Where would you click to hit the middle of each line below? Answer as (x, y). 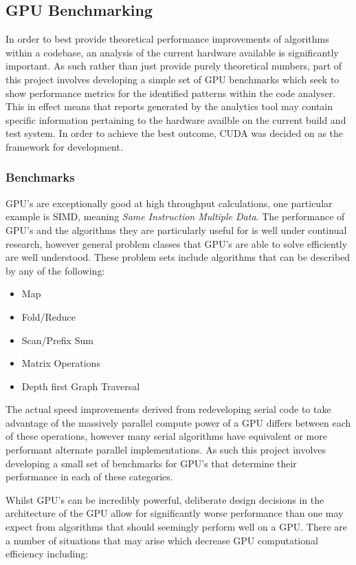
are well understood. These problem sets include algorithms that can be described (178, 257)
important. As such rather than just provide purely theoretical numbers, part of (174, 66)
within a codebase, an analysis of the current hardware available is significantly (172, 52)
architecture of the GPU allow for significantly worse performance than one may (175, 513)
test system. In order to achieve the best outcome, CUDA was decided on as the (175, 133)
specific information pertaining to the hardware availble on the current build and (176, 119)
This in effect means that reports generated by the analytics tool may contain (169, 106)
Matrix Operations (61, 363)
